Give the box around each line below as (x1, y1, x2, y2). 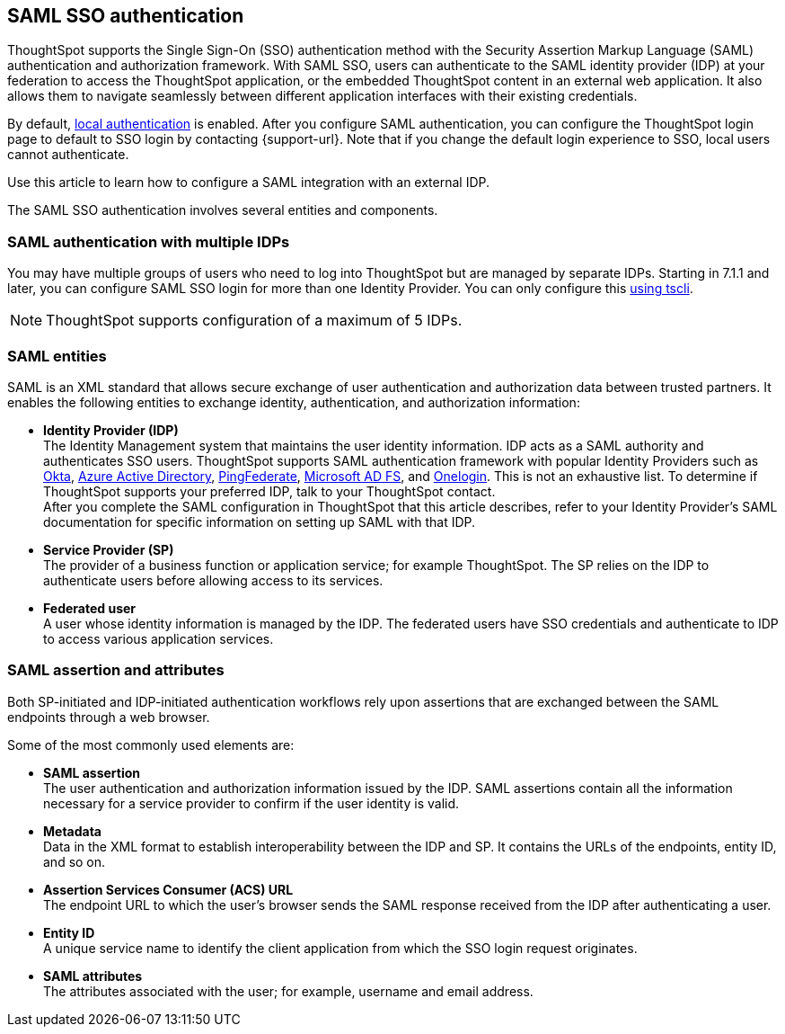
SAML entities (7, 346, 107, 365)
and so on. (43, 853, 106, 869)
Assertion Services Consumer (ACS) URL (43, 881, 294, 897)
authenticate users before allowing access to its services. (43, 572, 384, 588)
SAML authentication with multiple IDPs (7, 232, 290, 251)
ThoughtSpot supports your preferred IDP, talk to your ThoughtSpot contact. (43, 483, 496, 499)
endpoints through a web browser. (7, 709, 210, 725)
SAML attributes (43, 967, 143, 984)
